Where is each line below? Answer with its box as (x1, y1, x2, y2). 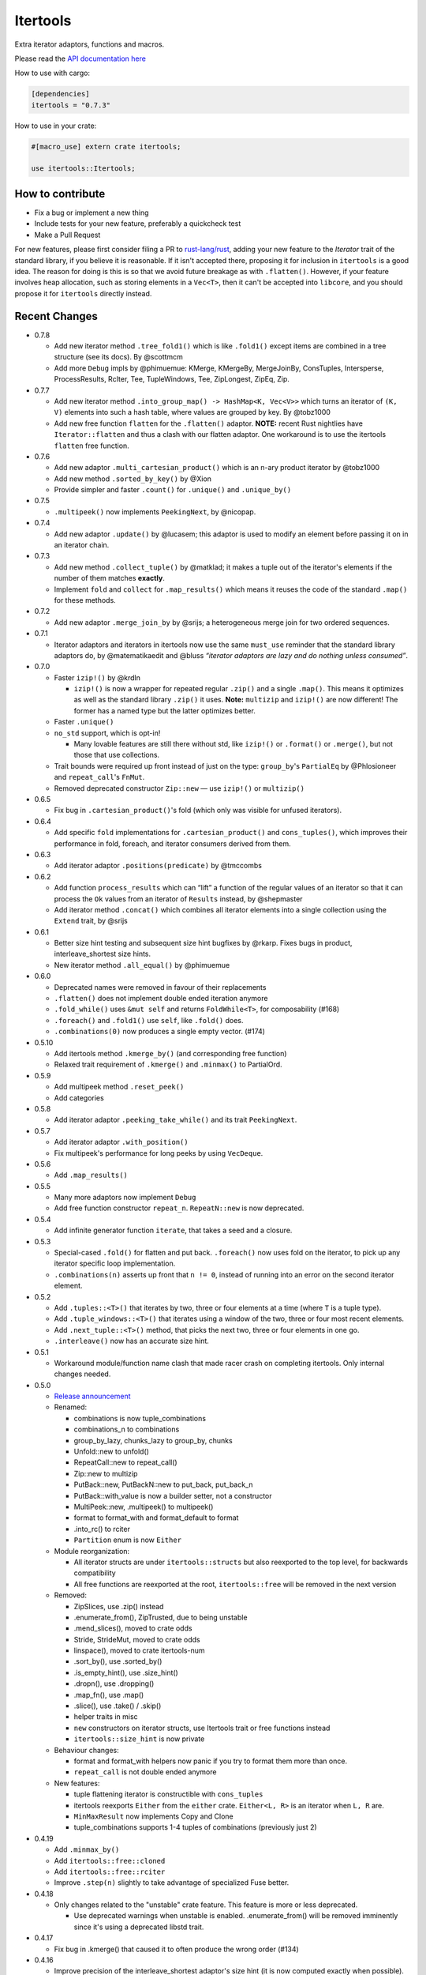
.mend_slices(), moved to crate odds (73, 1623, 192, 1633)
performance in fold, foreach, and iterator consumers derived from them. (54, 838, 291, 848)
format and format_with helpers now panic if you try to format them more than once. (73, 1756, 347, 1766)
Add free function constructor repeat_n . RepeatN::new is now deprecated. (54, 1203, 305, 1213)
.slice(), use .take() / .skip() (73, 1701, 162, 1710)
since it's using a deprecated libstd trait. (73, 1922, 204, 1932)
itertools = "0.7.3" (31, 100, 110, 110)
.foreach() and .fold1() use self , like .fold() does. (54, 1015, 244, 1025)
